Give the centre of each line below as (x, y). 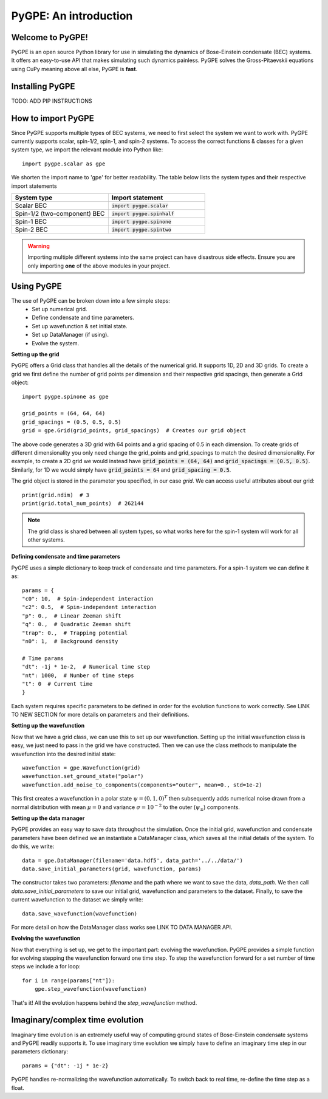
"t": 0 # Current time (57, 684)
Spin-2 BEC (31, 229)
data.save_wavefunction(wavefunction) (80, 914)
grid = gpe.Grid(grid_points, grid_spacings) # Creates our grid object (134, 431)
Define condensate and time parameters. (83, 318)
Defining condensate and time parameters (66, 557)
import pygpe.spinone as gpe (65, 396)
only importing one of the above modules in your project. (99, 266)
